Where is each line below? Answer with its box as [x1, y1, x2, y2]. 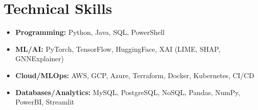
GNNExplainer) [15, 53, 64, 64]
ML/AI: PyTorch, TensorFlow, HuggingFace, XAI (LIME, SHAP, [15, 43, 220, 54]
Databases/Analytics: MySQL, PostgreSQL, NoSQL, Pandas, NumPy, [15, 87, 240, 97]
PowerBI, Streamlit [15, 97, 75, 107]
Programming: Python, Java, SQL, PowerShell [15, 27, 165, 37]
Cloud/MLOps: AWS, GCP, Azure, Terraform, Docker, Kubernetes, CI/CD [15, 70, 254, 80]
